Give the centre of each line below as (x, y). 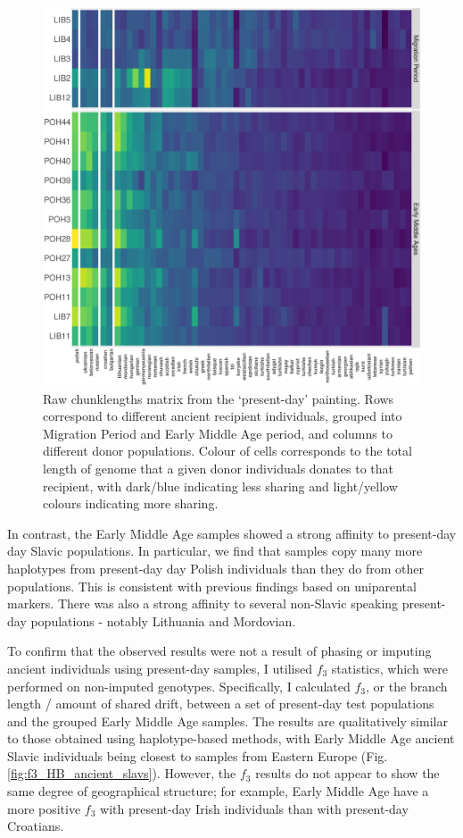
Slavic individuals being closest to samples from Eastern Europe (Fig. (198, 755)
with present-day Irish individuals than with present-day (254, 808)
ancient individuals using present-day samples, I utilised (160, 668)
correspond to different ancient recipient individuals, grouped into (223, 416)
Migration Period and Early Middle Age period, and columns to (218, 433)
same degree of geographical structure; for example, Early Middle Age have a (218, 791)
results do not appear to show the (347, 773)
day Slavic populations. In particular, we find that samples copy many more (215, 551)
